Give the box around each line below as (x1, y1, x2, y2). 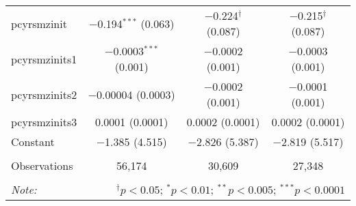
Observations (11, 158, 73, 173)
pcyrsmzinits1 (11, 50, 77, 67)
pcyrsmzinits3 (11, 114, 77, 130)
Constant (11, 134, 55, 149)
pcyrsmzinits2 (11, 86, 77, 102)
